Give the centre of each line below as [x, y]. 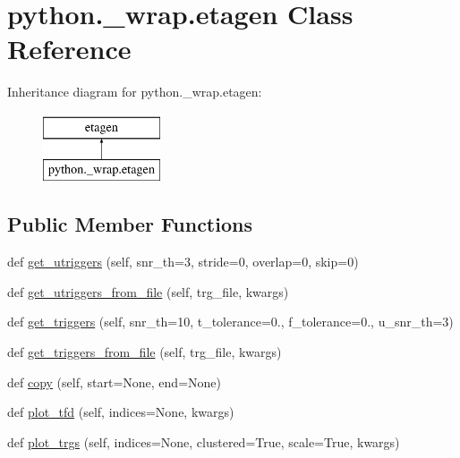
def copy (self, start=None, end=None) [114, 382]
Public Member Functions [130, 224]
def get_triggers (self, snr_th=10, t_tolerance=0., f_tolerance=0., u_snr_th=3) [230, 322]
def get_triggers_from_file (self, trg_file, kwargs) [145, 352]
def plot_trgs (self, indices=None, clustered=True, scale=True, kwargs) [204, 441]
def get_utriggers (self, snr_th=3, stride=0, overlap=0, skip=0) [183, 262]
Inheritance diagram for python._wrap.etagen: [135, 92]
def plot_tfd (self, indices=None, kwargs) [121, 412]
